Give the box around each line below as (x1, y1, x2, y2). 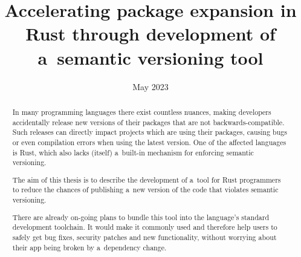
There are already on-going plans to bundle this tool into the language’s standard (12, 212, 269, 222)
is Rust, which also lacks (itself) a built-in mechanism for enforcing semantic (12, 147, 254, 157)
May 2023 (132, 80, 169, 93)
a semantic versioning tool (37, 45, 264, 70)
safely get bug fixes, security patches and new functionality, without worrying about (12, 232, 277, 242)
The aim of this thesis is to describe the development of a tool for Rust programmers (12, 174, 281, 184)
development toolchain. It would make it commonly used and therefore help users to (12, 222, 277, 232)
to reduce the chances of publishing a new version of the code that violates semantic (12, 184, 279, 195)
